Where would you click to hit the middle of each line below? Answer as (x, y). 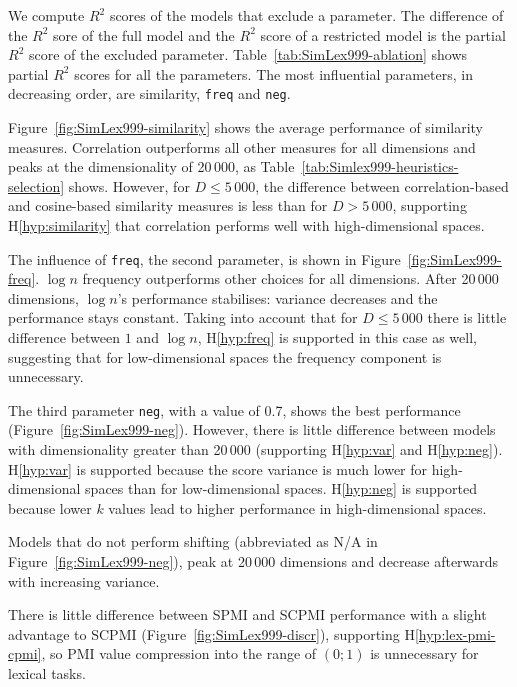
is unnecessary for (424, 653)
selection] (36, 185)
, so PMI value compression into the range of (179, 653)
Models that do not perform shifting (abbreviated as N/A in (193, 541)
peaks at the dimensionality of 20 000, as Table (151, 166)
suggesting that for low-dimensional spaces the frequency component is (225, 356)
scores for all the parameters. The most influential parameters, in (273, 73)
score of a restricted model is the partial (383, 34)
